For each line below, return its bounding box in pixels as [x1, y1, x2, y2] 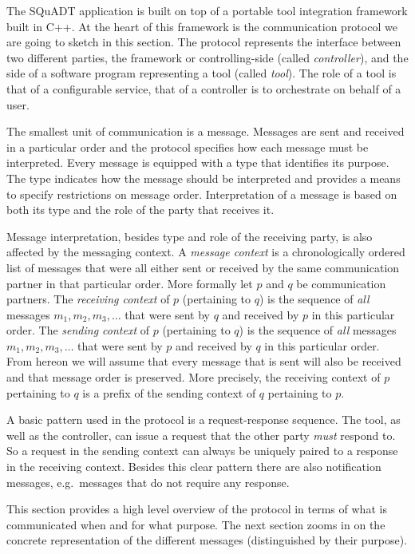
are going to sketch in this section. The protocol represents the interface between [6, 34, 401, 50]
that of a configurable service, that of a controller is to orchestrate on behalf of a [6, 80, 401, 97]
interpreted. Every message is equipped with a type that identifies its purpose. [6, 154, 389, 171]
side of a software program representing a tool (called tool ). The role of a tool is [6, 65, 397, 81]
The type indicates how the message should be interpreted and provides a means [6, 169, 401, 186]
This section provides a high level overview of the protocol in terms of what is [6, 501, 387, 517]
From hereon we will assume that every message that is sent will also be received [6, 353, 401, 370]
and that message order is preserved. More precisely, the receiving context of [6, 369, 381, 386]
